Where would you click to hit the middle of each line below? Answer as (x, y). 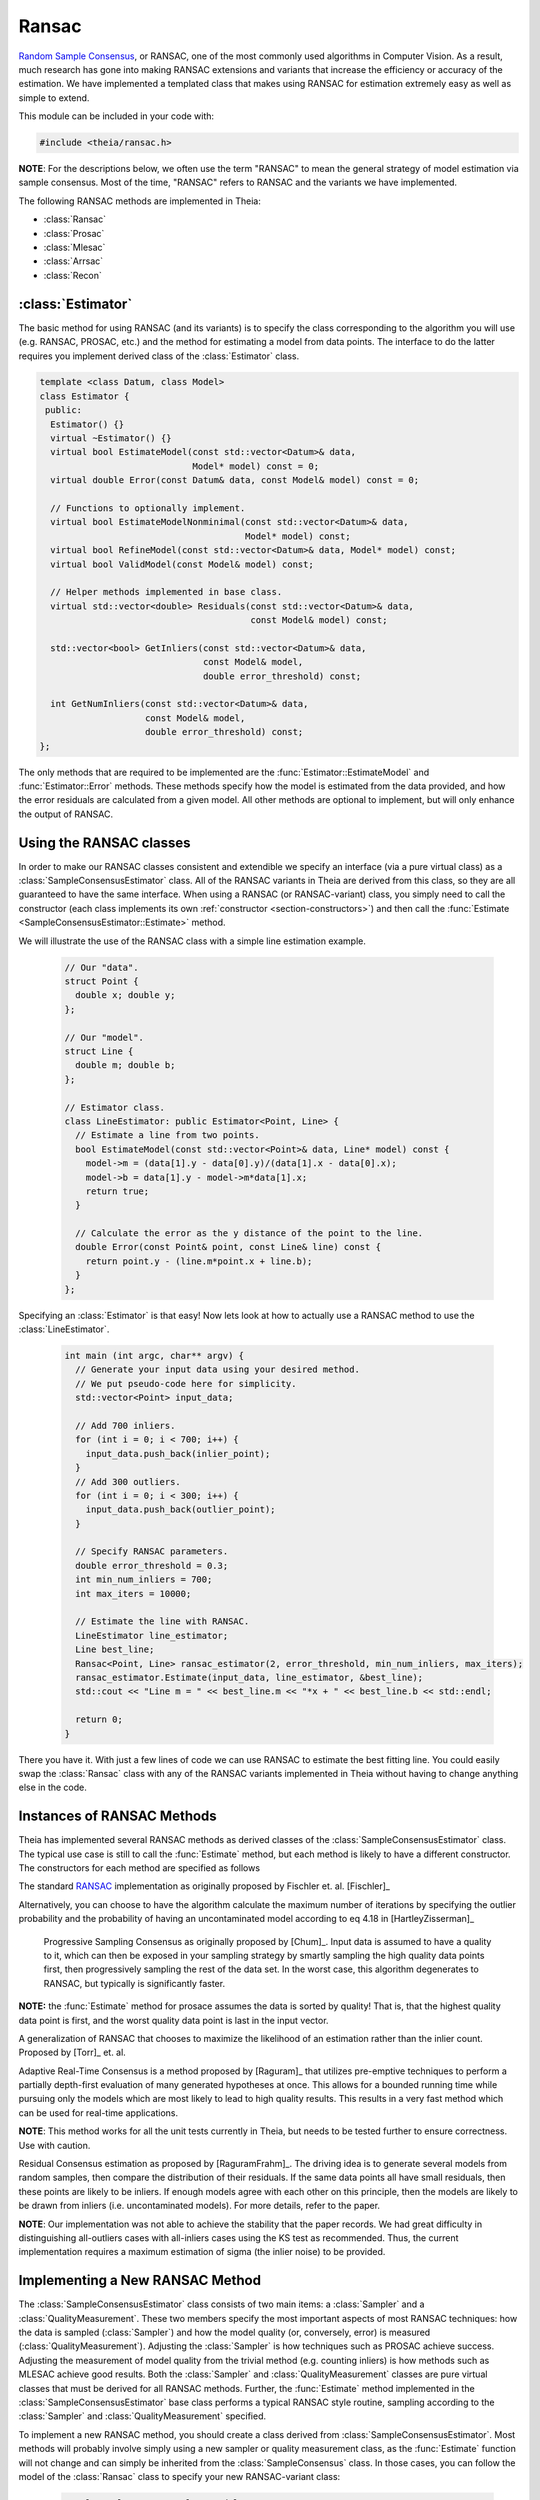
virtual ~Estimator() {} (111, 438)
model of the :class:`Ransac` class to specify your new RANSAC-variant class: (179, 2476)
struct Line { (99, 1051)
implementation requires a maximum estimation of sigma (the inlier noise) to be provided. (202, 2252)
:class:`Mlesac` (74, 247)
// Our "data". (101, 967)
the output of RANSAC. (66, 814)
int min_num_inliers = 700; (144, 1579)
